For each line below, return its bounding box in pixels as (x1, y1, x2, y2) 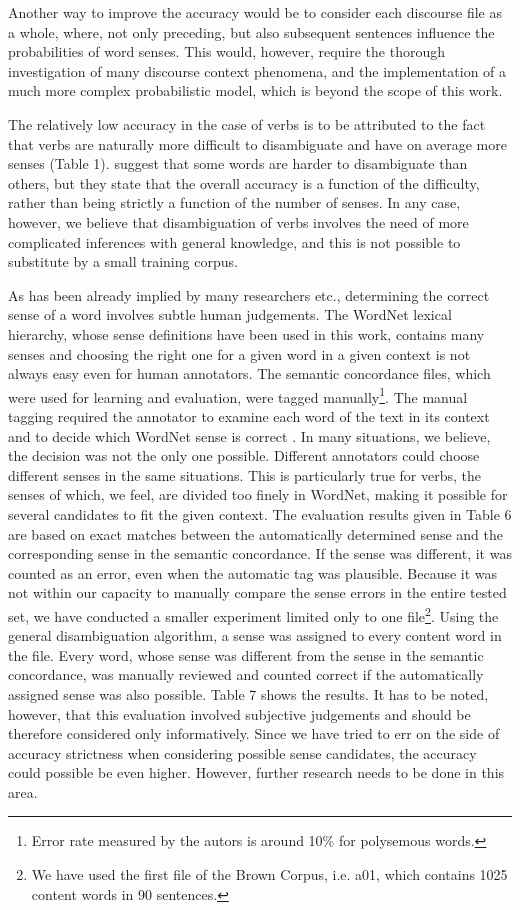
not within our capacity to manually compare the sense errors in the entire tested (8, 582, 507, 603)
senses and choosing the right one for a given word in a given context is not (8, 343, 471, 364)
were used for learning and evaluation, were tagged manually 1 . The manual (8, 383, 468, 407)
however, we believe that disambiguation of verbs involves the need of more (8, 211, 469, 232)
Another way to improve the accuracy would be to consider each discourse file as (8, 2, 502, 22)
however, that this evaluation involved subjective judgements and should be (8, 703, 471, 724)
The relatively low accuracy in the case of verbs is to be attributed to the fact (8, 113, 486, 134)
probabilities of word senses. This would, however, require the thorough (8, 41, 445, 62)
